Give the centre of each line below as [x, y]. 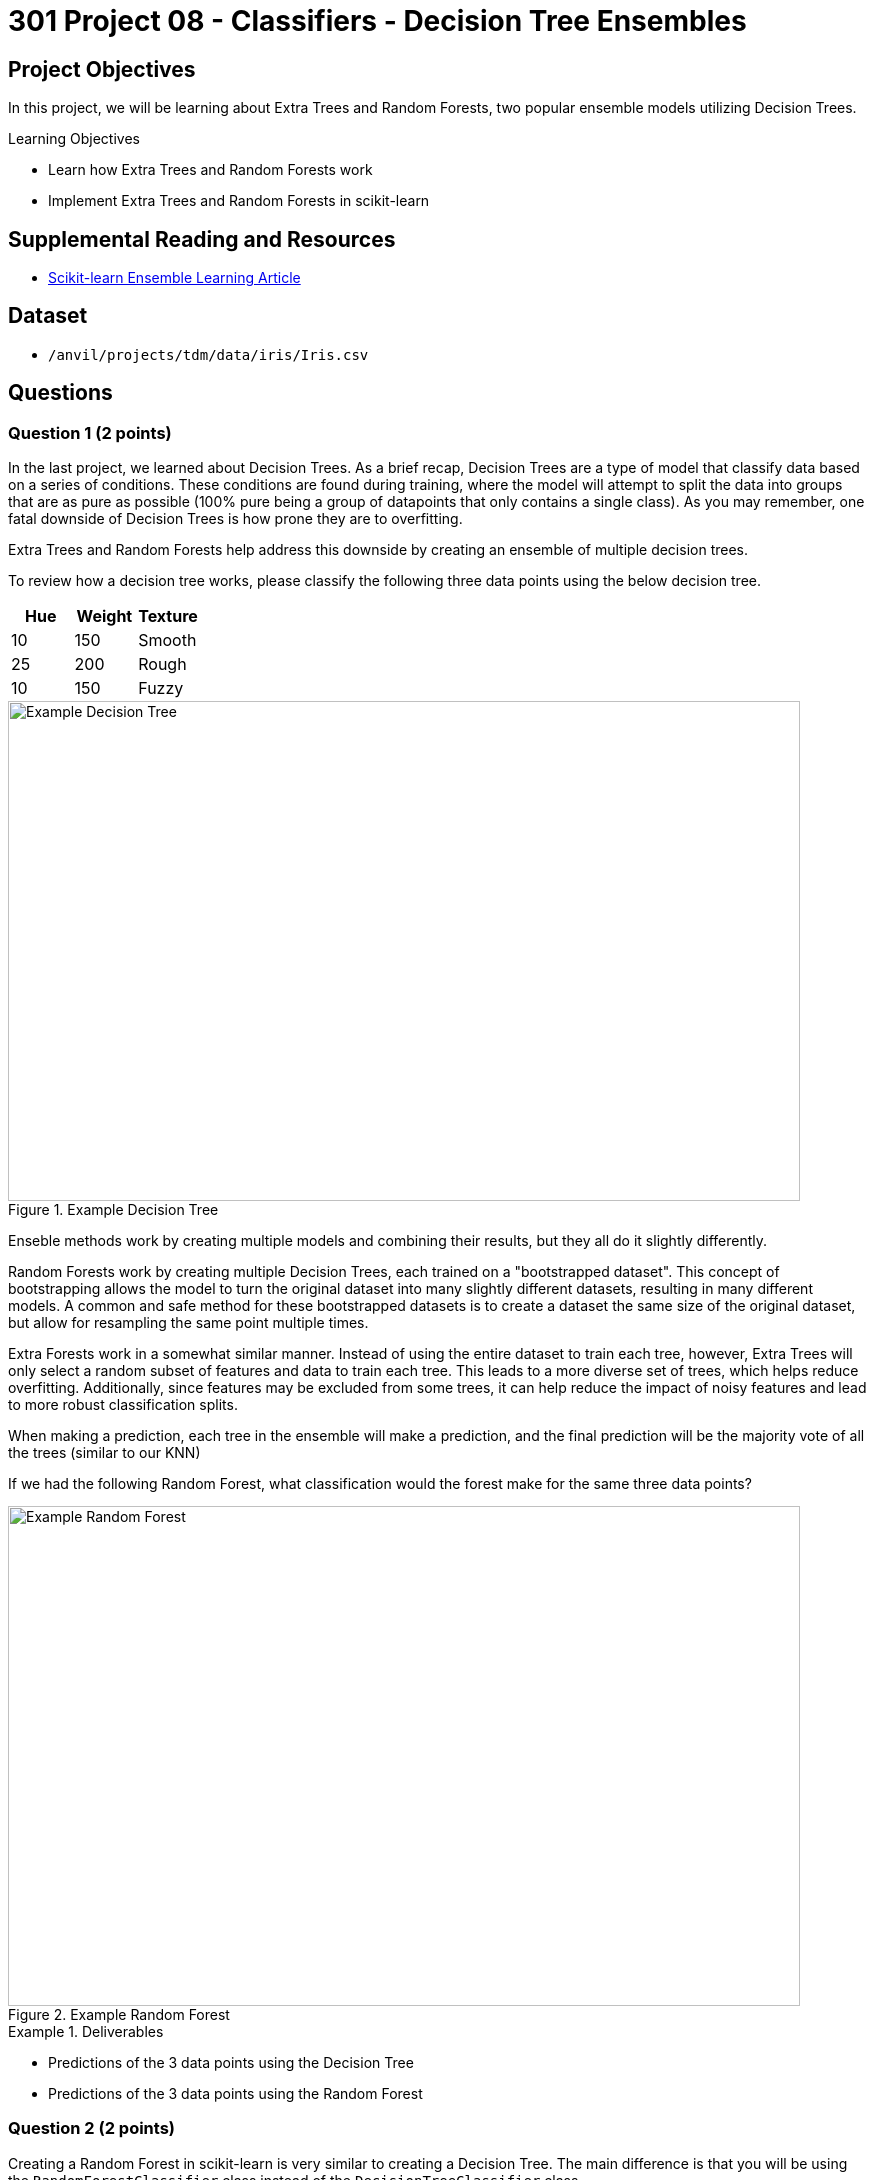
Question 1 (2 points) [90, 432]
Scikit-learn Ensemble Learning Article [174, 278]
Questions [60, 393]
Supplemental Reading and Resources [202, 239]
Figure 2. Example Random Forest [119, 2015]
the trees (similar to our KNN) [104, 1453]
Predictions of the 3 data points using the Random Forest [235, 2094]
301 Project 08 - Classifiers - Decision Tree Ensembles [377, 21]
